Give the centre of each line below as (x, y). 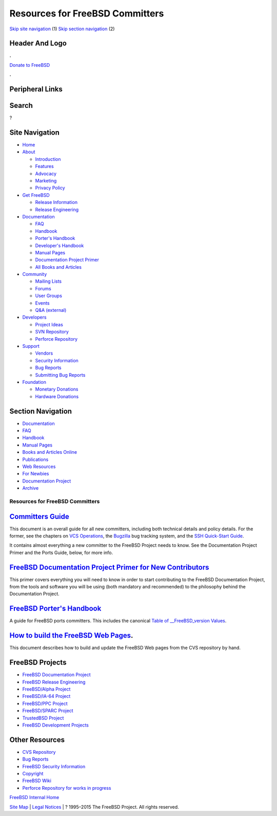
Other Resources (37, 740)
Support (31, 346)
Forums (43, 288)
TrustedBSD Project (43, 718)
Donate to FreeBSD (30, 65)
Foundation (34, 382)
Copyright (33, 774)
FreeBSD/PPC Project (45, 703)
